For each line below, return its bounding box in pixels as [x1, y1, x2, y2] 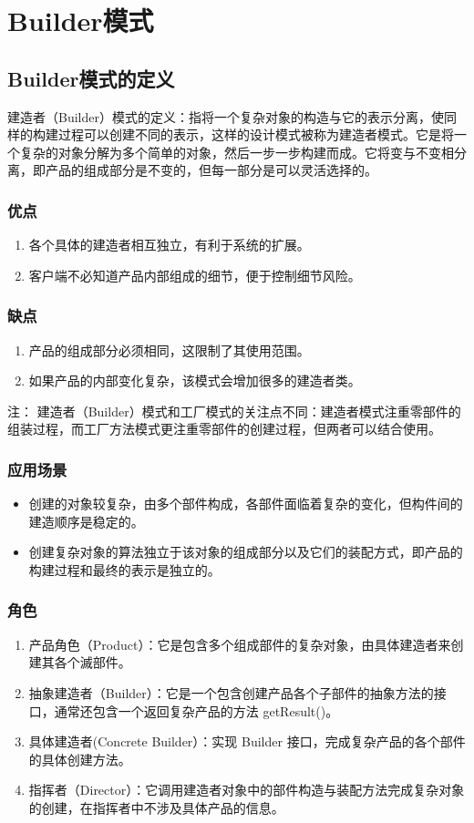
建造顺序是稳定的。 [28, 511, 144, 530]
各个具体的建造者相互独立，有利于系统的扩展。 [28, 235, 310, 254]
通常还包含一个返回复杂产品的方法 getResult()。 [54, 701, 339, 720]
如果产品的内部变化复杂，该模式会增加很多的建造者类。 [28, 371, 361, 390]
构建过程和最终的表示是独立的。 [28, 560, 221, 579]
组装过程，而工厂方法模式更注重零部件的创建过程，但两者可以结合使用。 [7, 419, 441, 438]
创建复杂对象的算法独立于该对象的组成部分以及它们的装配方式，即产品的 [28, 542, 463, 561]
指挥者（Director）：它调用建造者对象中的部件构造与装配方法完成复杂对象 [28, 780, 465, 799]
